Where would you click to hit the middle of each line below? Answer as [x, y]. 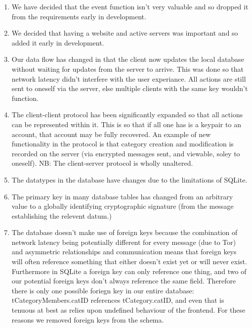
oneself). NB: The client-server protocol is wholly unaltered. [102, 163]
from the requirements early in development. [79, 16]
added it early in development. [58, 42]
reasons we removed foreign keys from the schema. [88, 319]
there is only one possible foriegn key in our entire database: [103, 290]
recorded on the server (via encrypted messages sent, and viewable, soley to [126, 153]
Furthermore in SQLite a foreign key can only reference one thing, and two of [129, 271]
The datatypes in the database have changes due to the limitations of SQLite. [129, 179]
